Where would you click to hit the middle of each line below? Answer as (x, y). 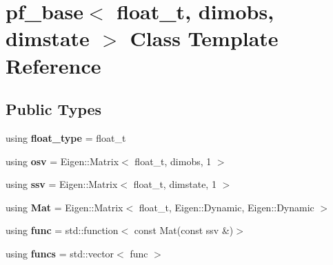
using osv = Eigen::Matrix (62, 161)
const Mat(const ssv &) (184, 230)
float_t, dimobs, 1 (173, 161)
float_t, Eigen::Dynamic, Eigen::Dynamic (226, 207)
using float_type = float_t (66, 137)
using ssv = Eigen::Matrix (62, 184)
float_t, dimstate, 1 (175, 184)
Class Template (204, 38)
